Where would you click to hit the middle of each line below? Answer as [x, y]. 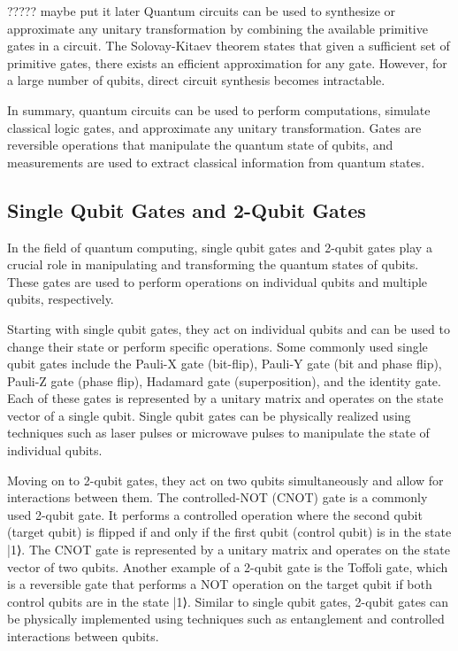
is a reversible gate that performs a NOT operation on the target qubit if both [220, 584]
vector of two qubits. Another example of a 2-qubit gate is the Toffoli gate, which [228, 566]
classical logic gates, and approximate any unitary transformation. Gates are [214, 127]
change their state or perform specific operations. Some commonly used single [218, 346]
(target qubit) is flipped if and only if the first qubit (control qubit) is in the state [229, 532]
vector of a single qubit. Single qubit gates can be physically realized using [209, 415]
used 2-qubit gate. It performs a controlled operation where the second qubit [215, 514]
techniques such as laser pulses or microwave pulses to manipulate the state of [218, 433]
